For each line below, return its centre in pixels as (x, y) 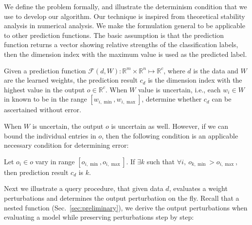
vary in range (55, 161)
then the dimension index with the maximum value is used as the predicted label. (126, 54)
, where (174, 70)
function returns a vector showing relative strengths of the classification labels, (121, 44)
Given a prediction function (45, 70)
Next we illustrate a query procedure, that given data (84, 188)
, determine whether (172, 99)
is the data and (216, 70)
